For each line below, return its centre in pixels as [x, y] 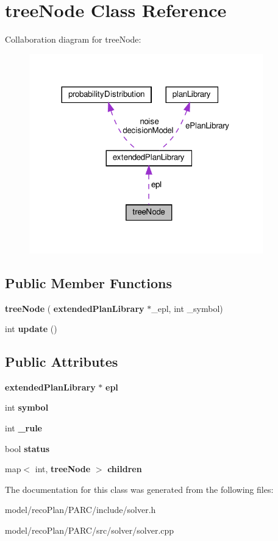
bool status [27, 448]
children [125, 469]
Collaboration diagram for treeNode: [73, 39]
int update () [31, 329]
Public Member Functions [88, 282]
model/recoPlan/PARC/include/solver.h [80, 510]
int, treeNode [63, 469]
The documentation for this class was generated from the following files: [139, 489]
